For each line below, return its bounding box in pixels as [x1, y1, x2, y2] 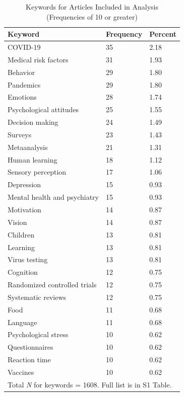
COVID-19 [8, 42, 41, 52]
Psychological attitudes [8, 104, 79, 115]
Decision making [8, 117, 58, 127]
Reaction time [8, 354, 51, 365]
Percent [149, 29, 177, 39]
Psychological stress [8, 329, 69, 340]
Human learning [8, 154, 57, 165]
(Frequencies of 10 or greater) [46, 11, 138, 22]
